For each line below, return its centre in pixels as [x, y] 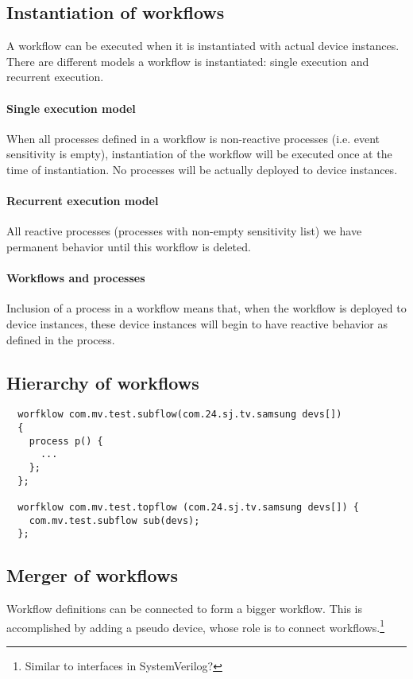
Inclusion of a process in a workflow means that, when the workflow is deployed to [206, 308]
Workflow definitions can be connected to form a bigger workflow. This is [184, 609]
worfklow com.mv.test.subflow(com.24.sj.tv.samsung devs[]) [180, 415]
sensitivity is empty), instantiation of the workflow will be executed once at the [199, 154]
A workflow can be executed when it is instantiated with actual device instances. [203, 46]
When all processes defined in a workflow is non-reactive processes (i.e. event [193, 138]
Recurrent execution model [83, 201]
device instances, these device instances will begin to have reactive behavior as [197, 323]
